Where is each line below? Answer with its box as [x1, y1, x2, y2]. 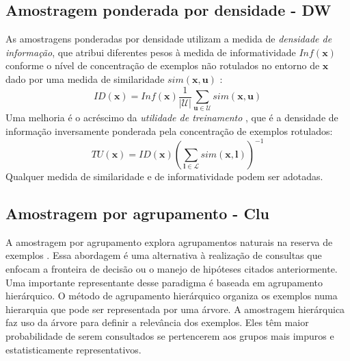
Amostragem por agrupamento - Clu [5, 203, 269, 224]
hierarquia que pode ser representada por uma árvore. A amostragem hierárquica [5, 301, 345, 316]
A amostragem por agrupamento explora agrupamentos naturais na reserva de [5, 234, 333, 249]
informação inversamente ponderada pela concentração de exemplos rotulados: [5, 123, 333, 138]
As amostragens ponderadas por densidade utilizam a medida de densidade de [5, 32, 332, 46]
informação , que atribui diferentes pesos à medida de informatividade [5, 45, 296, 59]
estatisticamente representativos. [5, 342, 142, 356]
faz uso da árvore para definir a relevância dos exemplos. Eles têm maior [5, 315, 309, 329]
